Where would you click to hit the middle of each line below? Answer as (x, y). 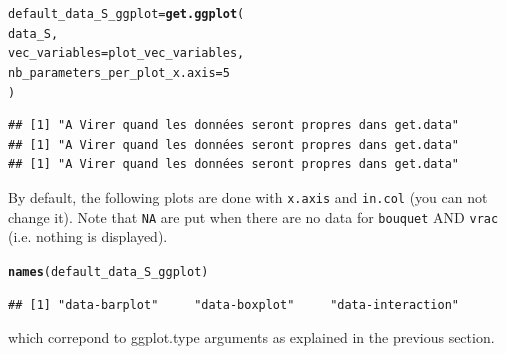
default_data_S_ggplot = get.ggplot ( (126, 14)
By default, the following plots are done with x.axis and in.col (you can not (248, 197)
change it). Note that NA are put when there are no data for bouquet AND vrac (253, 216)
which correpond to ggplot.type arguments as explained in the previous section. (251, 337)
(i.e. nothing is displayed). (88, 236)
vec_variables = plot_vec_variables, (126, 53)
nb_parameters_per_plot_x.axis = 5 (119, 72)
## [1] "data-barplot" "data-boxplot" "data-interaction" (234, 304)
